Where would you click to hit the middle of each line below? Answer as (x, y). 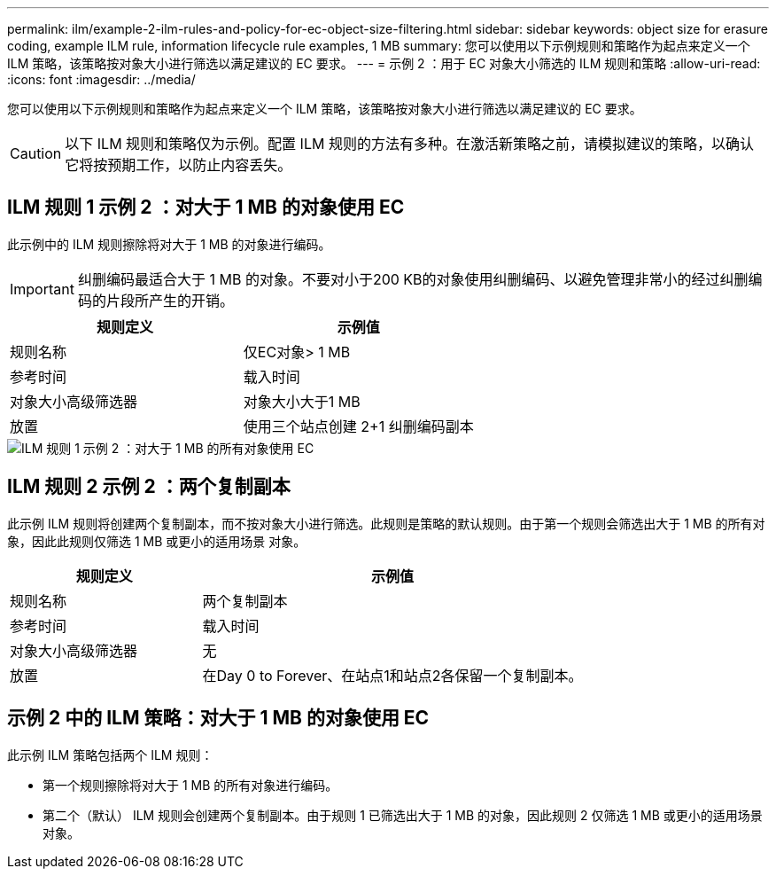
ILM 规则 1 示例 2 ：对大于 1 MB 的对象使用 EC (206, 207)
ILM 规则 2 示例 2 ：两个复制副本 (149, 487)
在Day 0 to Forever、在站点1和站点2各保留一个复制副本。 (392, 675)
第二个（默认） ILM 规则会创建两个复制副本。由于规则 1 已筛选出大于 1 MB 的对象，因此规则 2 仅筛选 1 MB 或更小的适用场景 (403, 815)
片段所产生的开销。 (170, 300)
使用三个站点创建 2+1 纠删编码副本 (358, 426)
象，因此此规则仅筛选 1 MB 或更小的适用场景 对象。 (157, 541)
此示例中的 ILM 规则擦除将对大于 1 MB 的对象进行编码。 (169, 244)
